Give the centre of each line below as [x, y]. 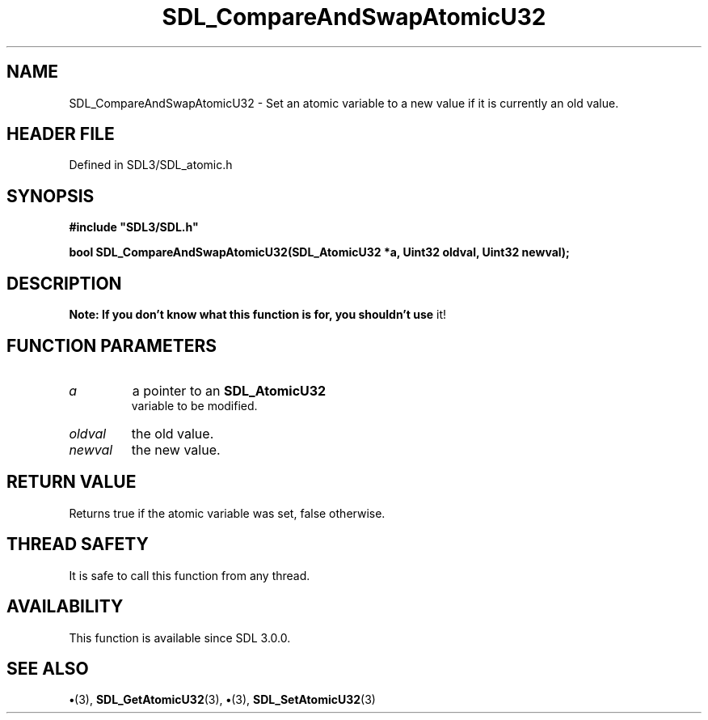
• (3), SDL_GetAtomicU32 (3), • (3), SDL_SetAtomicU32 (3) [222, 700]
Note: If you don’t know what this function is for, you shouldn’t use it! [258, 315]
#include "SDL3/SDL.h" [134, 227]
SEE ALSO [48, 668]
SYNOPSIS [51, 196]
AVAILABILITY [65, 607]
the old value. [173, 433]
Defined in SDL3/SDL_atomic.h [151, 165]
